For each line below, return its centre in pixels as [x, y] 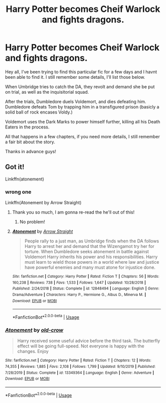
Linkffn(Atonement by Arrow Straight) [43, 203]
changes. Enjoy [33, 351]
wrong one [18, 192]
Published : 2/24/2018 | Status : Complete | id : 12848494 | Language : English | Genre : [86, 288]
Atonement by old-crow [34, 330]
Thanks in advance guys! [31, 151]
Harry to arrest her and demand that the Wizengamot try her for [89, 246]
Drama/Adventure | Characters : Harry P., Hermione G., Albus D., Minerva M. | [79, 295]
